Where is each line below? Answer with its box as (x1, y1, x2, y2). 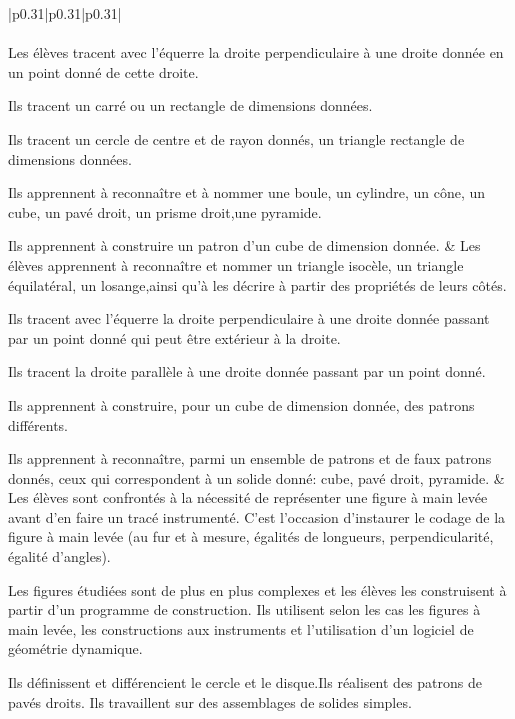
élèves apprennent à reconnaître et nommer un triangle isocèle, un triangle (8, 254, 464, 275)
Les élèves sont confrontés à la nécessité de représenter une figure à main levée (8, 487, 488, 508)
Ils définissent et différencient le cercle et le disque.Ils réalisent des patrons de (8, 672, 482, 693)
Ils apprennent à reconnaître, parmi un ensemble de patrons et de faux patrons (8, 448, 492, 469)
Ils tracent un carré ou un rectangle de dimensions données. (8, 95, 373, 116)
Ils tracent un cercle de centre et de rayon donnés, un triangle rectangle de (8, 128, 465, 149)
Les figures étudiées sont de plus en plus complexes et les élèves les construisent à (8, 579, 507, 600)
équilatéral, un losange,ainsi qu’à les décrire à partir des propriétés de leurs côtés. (8, 274, 507, 295)
